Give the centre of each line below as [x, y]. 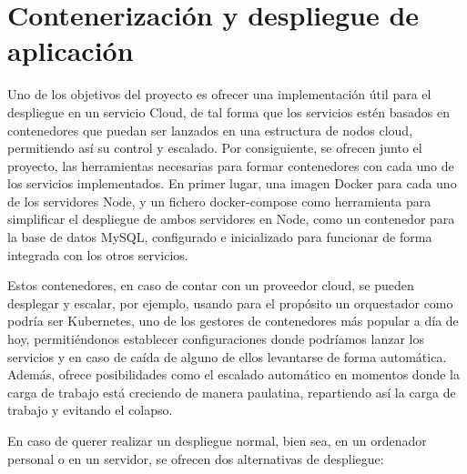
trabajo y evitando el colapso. [90, 410]
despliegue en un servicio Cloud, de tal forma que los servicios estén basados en [229, 111]
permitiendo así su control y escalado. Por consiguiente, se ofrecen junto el [215, 148]
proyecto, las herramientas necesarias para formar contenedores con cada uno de [231, 165]
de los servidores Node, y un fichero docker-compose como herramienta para [219, 201]
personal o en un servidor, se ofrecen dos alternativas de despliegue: [196, 458]
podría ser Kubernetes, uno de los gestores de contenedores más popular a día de [233, 321]
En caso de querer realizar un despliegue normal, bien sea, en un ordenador [217, 440]
